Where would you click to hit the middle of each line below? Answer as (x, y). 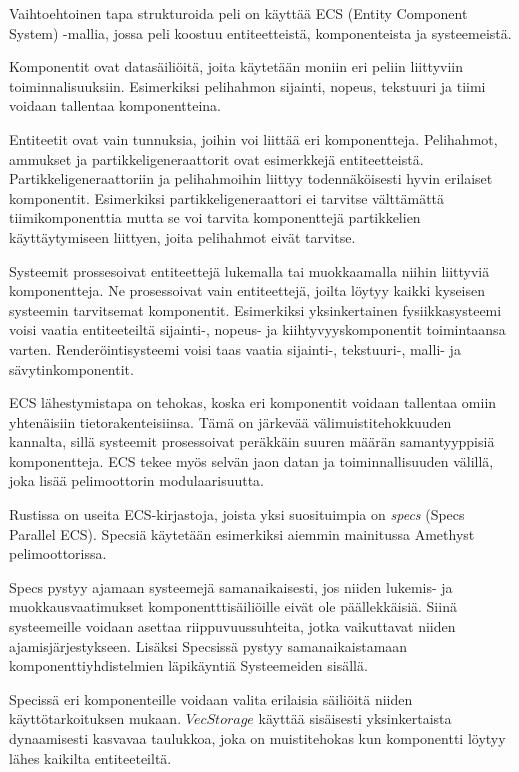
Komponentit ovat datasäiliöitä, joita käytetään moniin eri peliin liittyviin (236, 66)
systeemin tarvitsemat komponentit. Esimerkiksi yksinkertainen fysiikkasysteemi (255, 309)
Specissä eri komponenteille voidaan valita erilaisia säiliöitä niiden (211, 698)
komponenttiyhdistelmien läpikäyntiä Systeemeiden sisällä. (188, 665)
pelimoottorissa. (58, 553)
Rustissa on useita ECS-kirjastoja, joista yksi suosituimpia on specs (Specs (237, 514)
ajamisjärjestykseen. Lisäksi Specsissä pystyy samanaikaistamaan (208, 645)
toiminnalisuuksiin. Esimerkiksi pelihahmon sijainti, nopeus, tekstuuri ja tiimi (247, 85)
